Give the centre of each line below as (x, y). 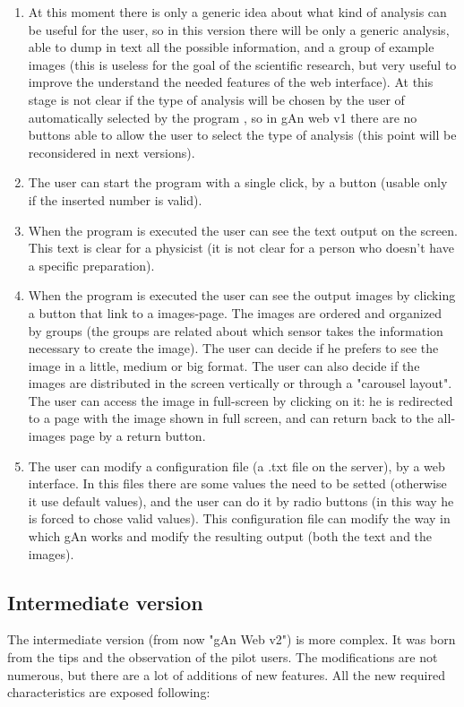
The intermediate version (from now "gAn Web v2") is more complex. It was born (232, 639)
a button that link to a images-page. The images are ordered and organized (235, 312)
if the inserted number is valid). (115, 199)
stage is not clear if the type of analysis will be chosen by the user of (216, 99)
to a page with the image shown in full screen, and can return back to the (231, 418)
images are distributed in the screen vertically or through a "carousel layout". (240, 383)
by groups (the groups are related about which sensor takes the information (236, 330)
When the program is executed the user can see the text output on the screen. (243, 230)
